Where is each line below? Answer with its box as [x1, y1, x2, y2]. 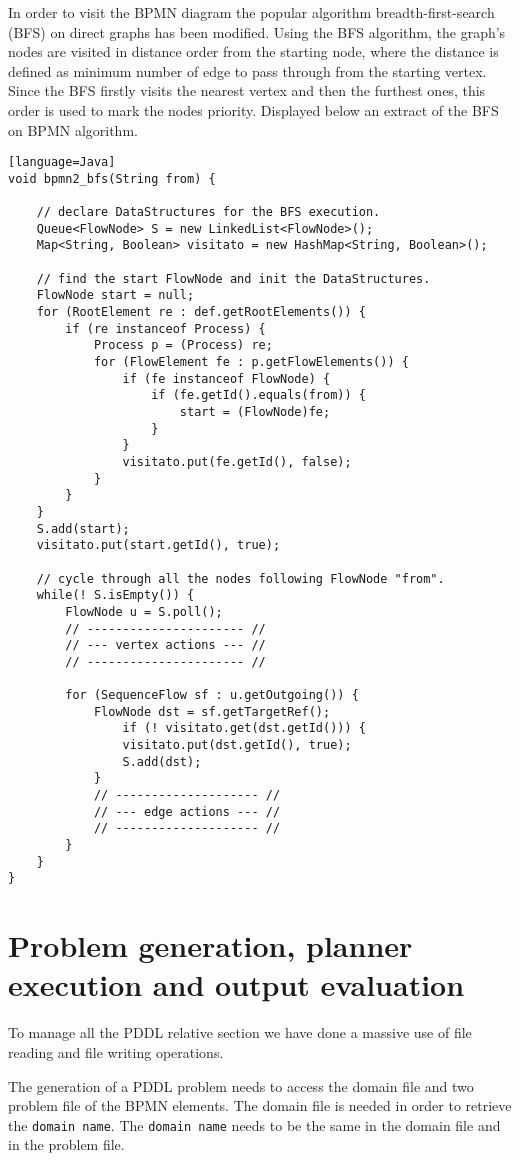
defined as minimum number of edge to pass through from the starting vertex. [8, 60, 487, 81]
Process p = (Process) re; [93, 338, 273, 353]
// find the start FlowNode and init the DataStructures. [36, 271, 431, 286]
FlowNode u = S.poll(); [65, 604, 223, 619]
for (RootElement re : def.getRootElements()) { [36, 305, 366, 320]
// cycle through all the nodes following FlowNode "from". [36, 571, 445, 586]
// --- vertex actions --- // [65, 638, 266, 653]
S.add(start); [36, 521, 130, 536]
